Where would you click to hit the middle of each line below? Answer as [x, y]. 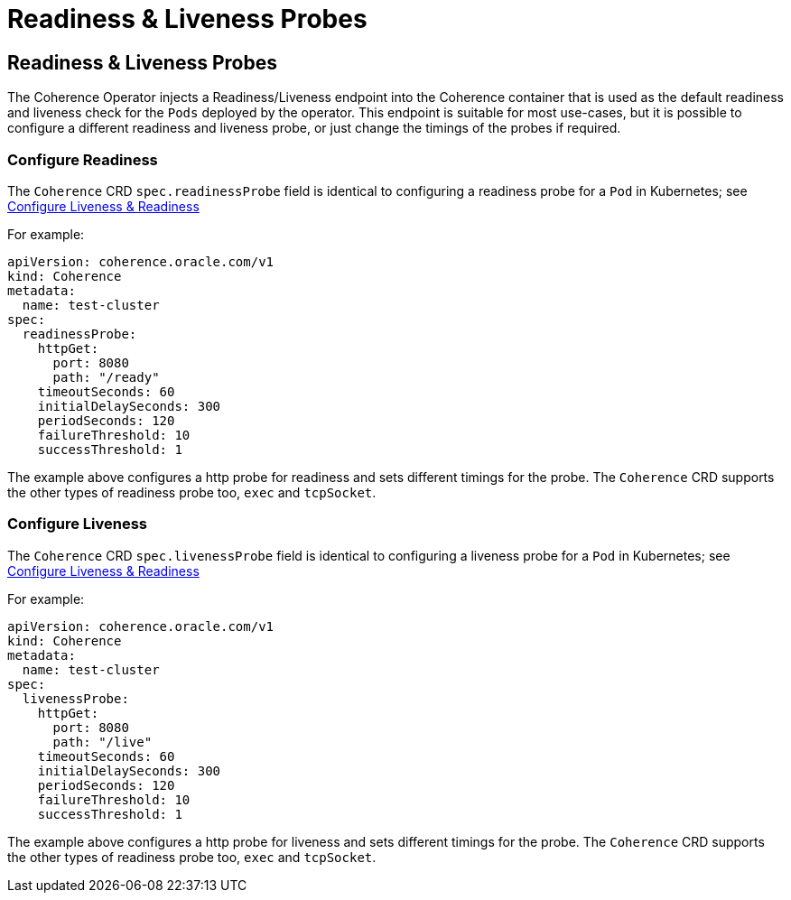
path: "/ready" [106, 377]
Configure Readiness [83, 159]
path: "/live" [102, 742]
